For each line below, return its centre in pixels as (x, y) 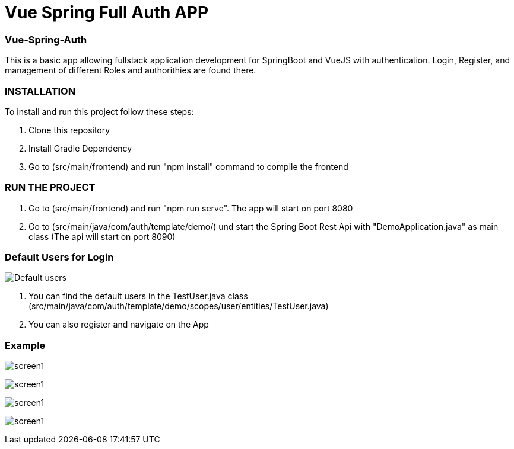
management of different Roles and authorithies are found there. (131, 70)
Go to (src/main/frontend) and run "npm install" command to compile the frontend (188, 166)
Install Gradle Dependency (80, 148)
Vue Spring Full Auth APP (107, 12)
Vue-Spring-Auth (46, 39)
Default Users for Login (59, 257)
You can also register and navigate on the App (119, 325)
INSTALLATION (40, 91)
